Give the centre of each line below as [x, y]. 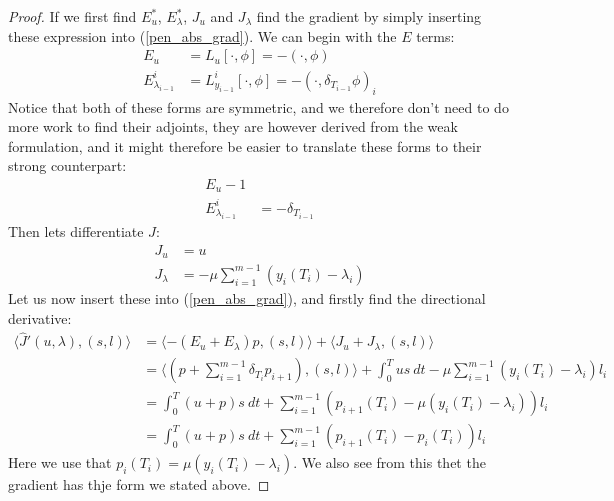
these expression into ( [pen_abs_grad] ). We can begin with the [202, 35]
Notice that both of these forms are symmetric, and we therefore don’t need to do [258, 106]
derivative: [40, 317]
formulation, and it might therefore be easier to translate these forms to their [245, 145]
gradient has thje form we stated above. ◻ [139, 484]
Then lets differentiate [76, 231]
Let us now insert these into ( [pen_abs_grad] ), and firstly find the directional [247, 297]
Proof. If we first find [72, 16]
